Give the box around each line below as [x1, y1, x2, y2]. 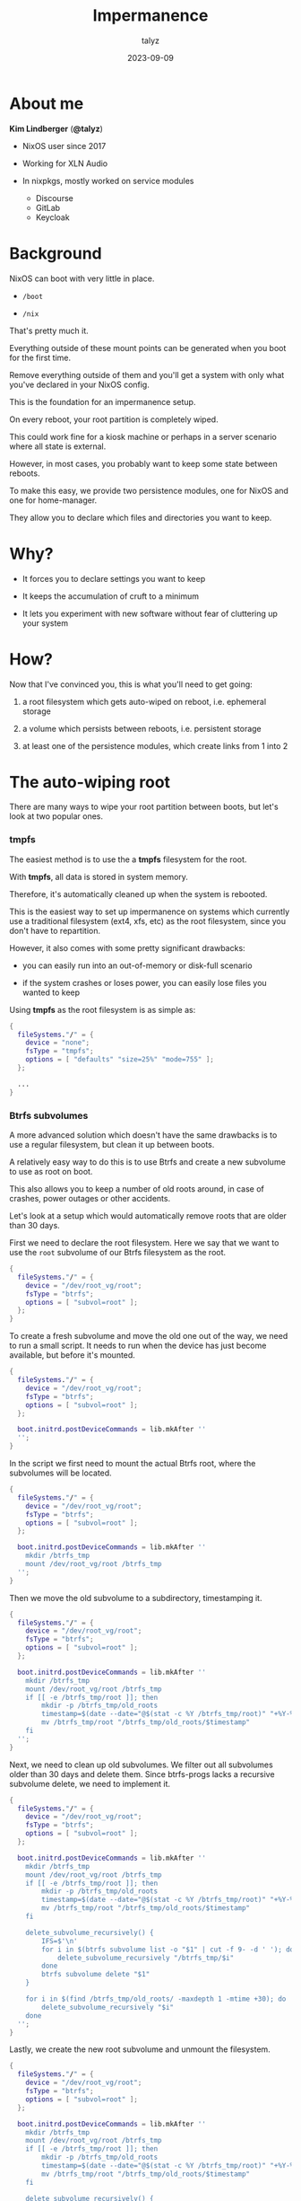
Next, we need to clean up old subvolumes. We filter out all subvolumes [9, 1759, 273, 1770]
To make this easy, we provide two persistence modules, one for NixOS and [9, 485, 289, 496]
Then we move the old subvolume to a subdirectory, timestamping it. [9, 1592, 262, 1603]
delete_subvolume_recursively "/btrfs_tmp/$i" [56, 1953, 235, 1962]
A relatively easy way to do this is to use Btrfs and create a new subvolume [9, 1157, 287, 1167]
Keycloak [35, 212, 70, 223]
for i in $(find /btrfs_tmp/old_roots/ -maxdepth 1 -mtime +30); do [25, 1994, 287, 2003]
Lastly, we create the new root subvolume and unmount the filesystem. [9, 2044, 271, 2055]
